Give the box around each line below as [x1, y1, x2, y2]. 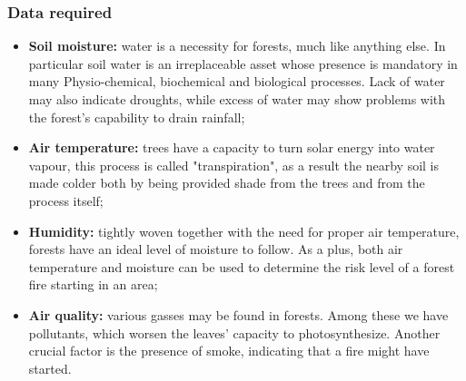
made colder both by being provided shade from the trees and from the [28, 173, 425, 192]
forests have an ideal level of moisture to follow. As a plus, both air [28, 239, 403, 259]
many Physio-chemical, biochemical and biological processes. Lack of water [28, 72, 445, 91]
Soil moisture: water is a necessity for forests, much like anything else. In [28, 36, 446, 55]
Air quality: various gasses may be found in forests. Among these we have [28, 305, 449, 324]
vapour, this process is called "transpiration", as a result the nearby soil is [28, 155, 440, 174]
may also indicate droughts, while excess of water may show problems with [28, 90, 446, 108]
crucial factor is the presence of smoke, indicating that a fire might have [28, 341, 430, 360]
